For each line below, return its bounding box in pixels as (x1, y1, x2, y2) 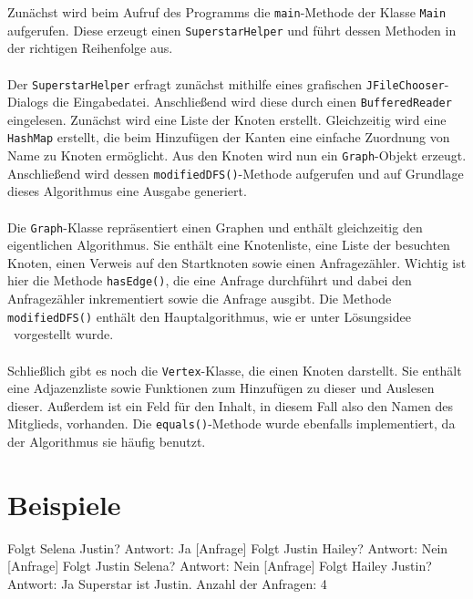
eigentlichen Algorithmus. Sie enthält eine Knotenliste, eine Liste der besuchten (7, 235, 450, 254)
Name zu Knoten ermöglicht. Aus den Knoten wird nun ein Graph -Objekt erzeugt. (7, 146, 467, 165)
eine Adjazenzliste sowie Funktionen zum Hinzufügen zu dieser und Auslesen (7, 378, 435, 398)
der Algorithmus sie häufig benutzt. (7, 432, 206, 450)
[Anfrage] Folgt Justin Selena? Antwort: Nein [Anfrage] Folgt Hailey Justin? (7, 556, 432, 575)
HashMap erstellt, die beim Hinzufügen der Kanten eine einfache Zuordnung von (7, 128, 450, 147)
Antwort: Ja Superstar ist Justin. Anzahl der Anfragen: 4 (7, 573, 327, 593)
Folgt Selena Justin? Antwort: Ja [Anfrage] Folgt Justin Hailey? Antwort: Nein (7, 538, 448, 557)
